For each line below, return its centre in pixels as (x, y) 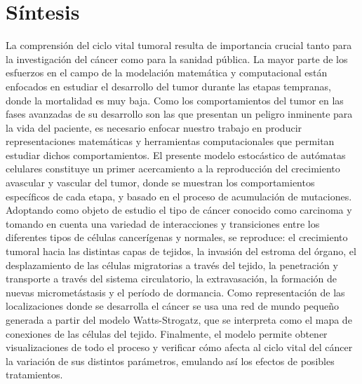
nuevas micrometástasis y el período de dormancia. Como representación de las (175, 292)
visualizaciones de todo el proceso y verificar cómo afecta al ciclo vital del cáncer (179, 347)
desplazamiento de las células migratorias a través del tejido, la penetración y (172, 265)
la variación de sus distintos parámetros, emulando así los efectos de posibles (170, 361)
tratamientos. (34, 375)
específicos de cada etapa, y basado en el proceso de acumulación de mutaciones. (179, 196)
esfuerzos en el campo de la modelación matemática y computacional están (167, 73)
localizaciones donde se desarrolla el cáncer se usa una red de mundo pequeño (172, 306)
